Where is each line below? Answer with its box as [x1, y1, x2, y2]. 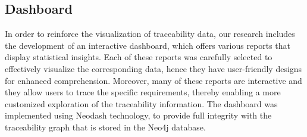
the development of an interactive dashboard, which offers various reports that [5, 39, 291, 51]
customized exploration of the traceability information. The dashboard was [5, 97, 278, 110]
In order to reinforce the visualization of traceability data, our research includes [5, 27, 295, 40]
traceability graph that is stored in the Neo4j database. [5, 120, 206, 133]
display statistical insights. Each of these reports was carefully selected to [5, 51, 272, 63]
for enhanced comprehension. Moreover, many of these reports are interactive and [5, 74, 302, 86]
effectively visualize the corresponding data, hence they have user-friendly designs [5, 62, 302, 74]
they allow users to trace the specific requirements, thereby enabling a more [5, 86, 281, 98]
